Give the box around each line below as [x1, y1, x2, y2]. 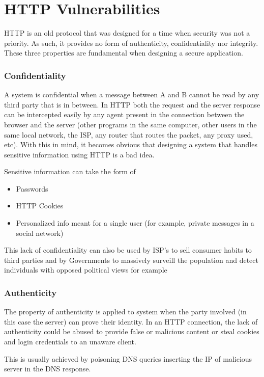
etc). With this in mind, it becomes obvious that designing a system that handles [4, 139, 257, 150]
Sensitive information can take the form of [4, 166, 136, 177]
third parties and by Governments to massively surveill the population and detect [4, 254, 258, 265]
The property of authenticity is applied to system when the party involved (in [4, 306, 247, 317]
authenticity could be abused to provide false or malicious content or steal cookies [4, 326, 259, 337]
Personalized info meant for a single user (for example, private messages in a [16, 218, 254, 228]
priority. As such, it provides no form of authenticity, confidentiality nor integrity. [4, 37, 258, 48]
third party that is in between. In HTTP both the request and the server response [4, 99, 260, 110]
